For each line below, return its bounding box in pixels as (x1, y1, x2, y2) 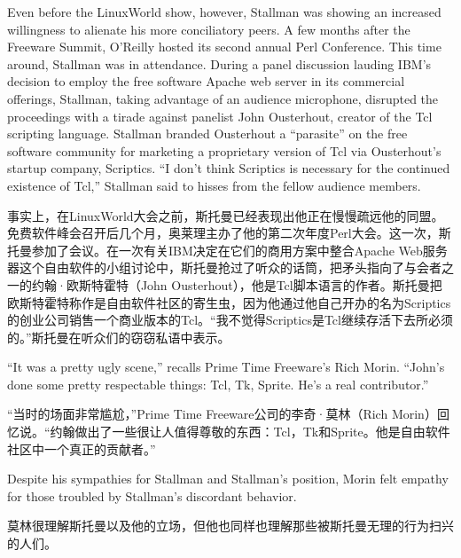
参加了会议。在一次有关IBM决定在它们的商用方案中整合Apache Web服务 (31, 240, 448, 259)
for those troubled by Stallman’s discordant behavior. (7, 486, 297, 505)
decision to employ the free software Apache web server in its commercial (7, 72, 405, 90)
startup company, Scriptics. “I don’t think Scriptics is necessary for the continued (7, 159, 450, 177)
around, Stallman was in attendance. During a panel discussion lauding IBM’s (7, 54, 432, 73)
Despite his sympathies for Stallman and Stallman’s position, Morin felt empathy (7, 469, 449, 488)
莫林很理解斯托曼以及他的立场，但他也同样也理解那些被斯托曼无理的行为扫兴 (7, 516, 454, 535)
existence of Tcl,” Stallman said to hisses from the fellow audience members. (7, 176, 421, 194)
